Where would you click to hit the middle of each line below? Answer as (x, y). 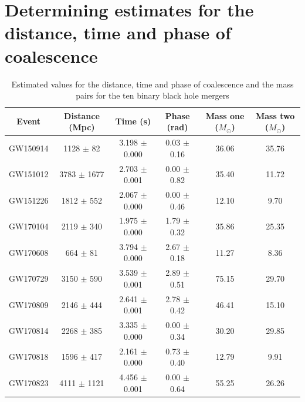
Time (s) (133, 121)
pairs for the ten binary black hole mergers (152, 95)
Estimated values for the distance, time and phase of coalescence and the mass (152, 84)
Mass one (225, 115)
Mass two (275, 115)
